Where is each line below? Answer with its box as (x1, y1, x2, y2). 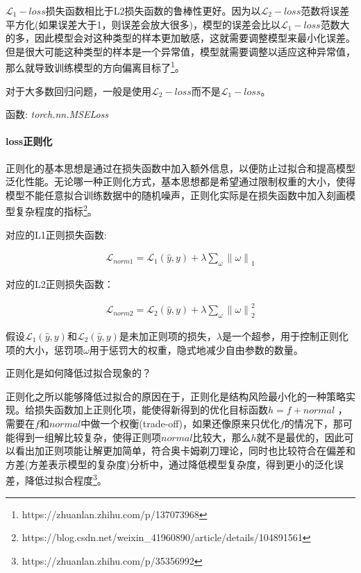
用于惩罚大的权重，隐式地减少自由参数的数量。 (89, 342, 303, 357)
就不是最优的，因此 (256, 429, 344, 444)
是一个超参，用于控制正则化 (222, 328, 349, 343)
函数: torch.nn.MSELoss (6, 107, 109, 121)
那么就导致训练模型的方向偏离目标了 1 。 (6, 58, 185, 75)
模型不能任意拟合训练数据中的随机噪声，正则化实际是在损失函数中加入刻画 (6, 187, 346, 202)
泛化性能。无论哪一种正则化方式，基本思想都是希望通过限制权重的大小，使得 (6, 174, 355, 189)
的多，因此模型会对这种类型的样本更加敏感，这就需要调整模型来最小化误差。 (6, 31, 355, 45)
